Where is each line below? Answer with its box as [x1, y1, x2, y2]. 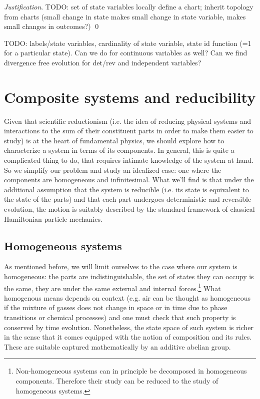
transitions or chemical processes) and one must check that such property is [4, 312, 236, 323]
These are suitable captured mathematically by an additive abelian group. [4, 341, 231, 352]
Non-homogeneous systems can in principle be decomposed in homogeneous [15, 366, 247, 376]
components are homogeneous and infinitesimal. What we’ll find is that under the [4, 174, 254, 185]
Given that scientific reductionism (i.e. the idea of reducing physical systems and [4, 115, 251, 126]
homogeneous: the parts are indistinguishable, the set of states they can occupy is [4, 271, 254, 282]
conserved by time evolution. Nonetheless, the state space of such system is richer [4, 322, 253, 332]
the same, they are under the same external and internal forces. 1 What [4, 281, 221, 293]
